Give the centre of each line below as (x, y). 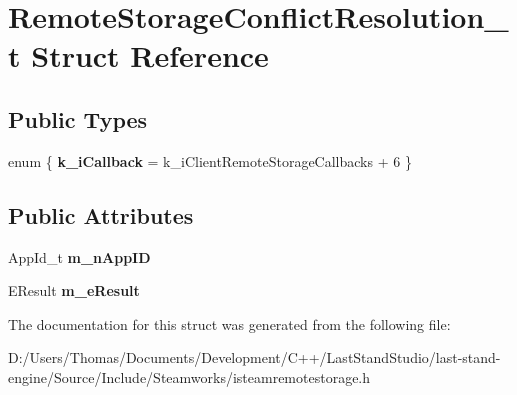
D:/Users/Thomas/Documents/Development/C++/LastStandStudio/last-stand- (254, 357)
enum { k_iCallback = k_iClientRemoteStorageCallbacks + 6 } (210, 160)
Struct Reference (150, 55)
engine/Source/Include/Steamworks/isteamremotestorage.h (189, 376)
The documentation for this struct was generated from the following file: (229, 323)
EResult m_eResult (74, 290)
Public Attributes (101, 214)
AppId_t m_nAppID (79, 256)
